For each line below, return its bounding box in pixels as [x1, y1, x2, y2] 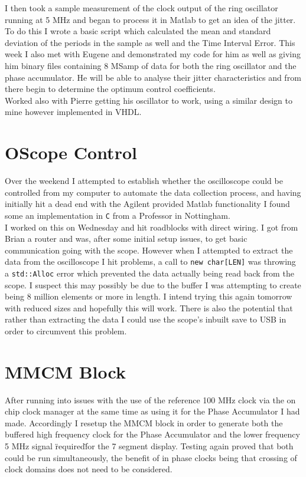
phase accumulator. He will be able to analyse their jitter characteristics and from [5, 71, 301, 83]
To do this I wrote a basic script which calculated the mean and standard [5, 25, 271, 37]
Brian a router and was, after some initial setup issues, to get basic [5, 232, 248, 245]
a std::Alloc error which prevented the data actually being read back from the [5, 267, 294, 279]
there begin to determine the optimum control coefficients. [5, 83, 216, 95]
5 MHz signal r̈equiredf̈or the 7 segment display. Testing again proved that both [5, 440, 294, 452]
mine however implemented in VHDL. [5, 106, 142, 118]
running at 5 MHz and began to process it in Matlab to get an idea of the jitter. [5, 13, 296, 25]
